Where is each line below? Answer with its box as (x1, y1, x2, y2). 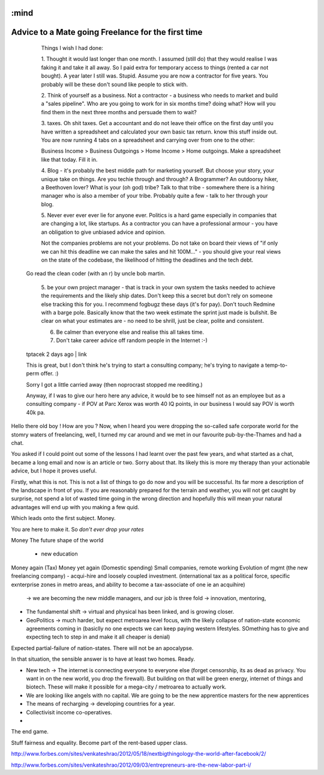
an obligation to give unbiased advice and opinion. (41, 228, 166, 236)
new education (41, 550, 78, 557)
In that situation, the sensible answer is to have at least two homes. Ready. (11, 655, 195, 663)
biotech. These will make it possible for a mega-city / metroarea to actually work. (26, 683, 227, 691)
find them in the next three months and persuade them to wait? (41, 108, 197, 115)
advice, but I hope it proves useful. (11, 467, 97, 474)
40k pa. (26, 409, 46, 416)
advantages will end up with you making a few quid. (11, 503, 139, 510)
